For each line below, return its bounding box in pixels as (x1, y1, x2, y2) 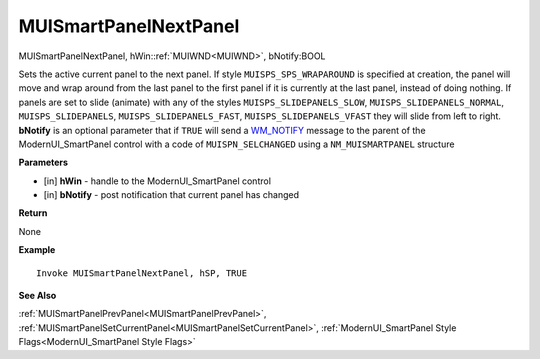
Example (18, 244, 56, 256)
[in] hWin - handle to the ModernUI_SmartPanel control (43, 175, 272, 187)
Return (18, 207, 48, 219)
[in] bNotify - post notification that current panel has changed (43, 189, 300, 201)
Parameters (18, 156, 69, 169)
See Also (18, 290, 57, 302)
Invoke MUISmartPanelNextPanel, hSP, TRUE (36, 267, 248, 279)
